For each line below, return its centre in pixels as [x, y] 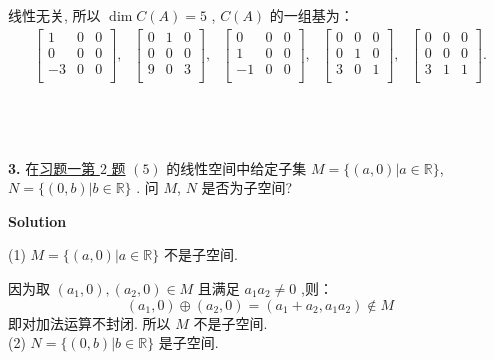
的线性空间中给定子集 [236, 167]
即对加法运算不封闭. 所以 [89, 322]
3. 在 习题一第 [52, 167]
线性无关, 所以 [54, 15]
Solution [37, 220]
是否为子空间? [247, 187]
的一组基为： [311, 15]
